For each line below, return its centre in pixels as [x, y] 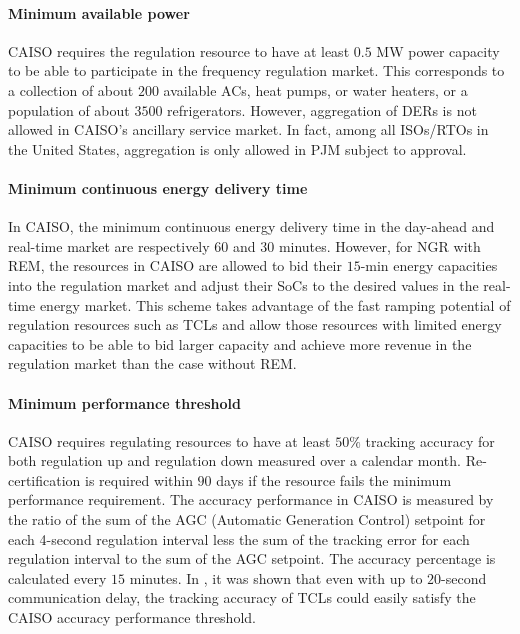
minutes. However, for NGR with [379, 245]
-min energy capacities [429, 265]
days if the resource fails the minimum [334, 479]
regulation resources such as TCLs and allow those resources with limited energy [255, 324]
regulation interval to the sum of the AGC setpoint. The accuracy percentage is [252, 558]
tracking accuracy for [430, 440]
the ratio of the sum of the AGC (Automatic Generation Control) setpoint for [247, 519]
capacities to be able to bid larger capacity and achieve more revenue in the [240, 343]
